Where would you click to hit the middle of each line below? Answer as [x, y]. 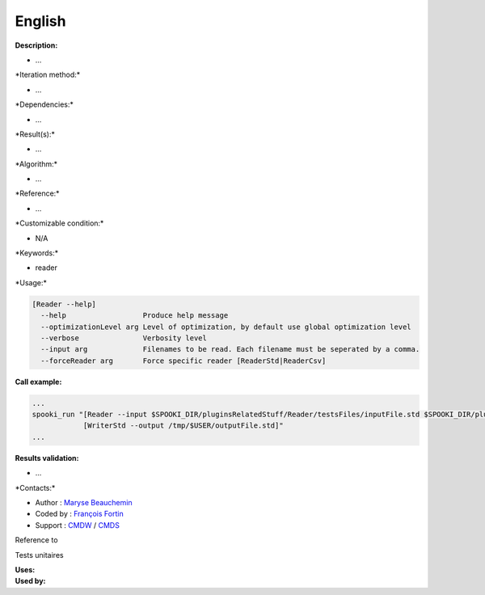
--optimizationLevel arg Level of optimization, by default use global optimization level [226, 327]
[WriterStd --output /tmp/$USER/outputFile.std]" [183, 426]
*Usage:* [31, 282]
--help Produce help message [135, 316]
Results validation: [47, 458]
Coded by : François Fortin [80, 514]
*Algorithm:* [36, 164]
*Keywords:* [37, 253]
